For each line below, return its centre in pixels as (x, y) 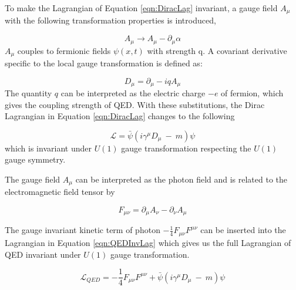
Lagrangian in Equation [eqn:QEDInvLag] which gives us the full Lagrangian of (148, 242)
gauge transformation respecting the (186, 148)
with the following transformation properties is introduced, (110, 20)
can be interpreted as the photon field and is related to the (181, 179)
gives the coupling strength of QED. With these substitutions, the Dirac (135, 104)
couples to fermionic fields (64, 50)
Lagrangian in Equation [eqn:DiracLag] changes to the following (120, 116)
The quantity (28, 93)
